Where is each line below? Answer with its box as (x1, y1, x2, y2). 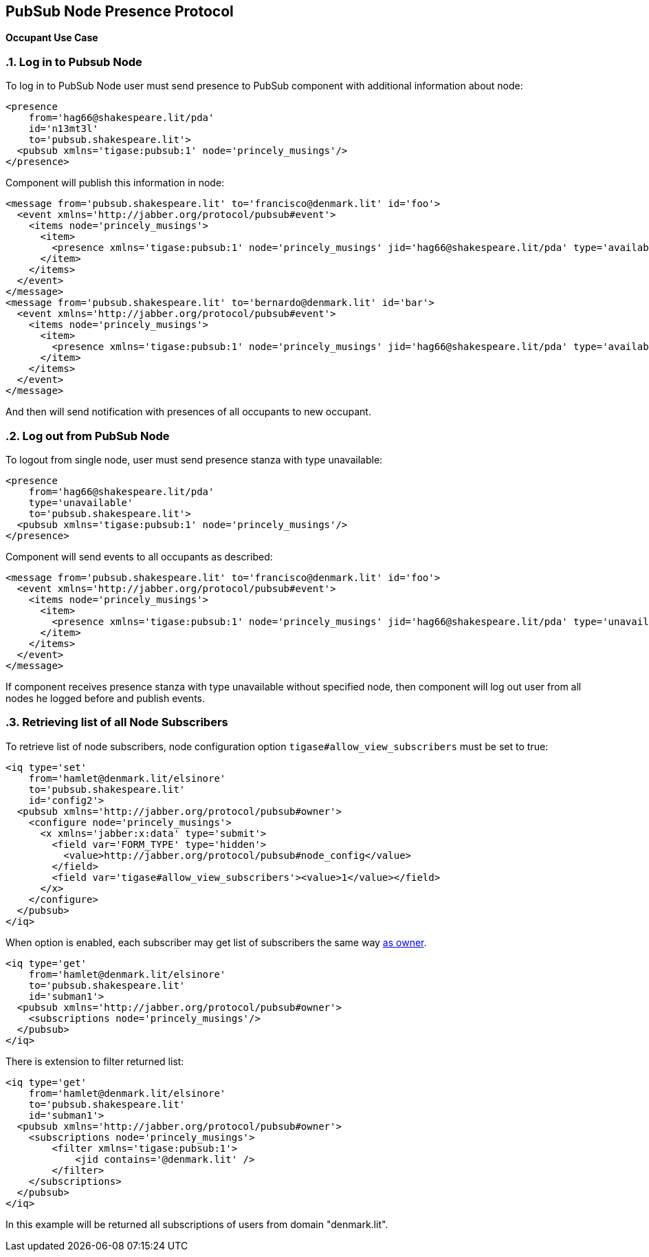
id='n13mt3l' (28, 123, 98, 135)
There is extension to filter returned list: (5, 1055, 184, 1067)
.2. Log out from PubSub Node (5, 428, 170, 443)
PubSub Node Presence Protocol (5, 3, 234, 20)
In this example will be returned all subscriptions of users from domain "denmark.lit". (5, 1218, 388, 1230)
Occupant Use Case (5, 32, 98, 44)
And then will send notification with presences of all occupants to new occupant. (5, 406, 371, 418)
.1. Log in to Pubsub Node (5, 54, 142, 69)
